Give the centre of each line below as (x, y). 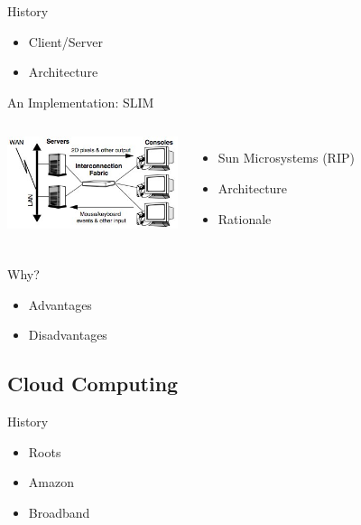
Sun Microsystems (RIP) (286, 158)
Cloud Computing (93, 384)
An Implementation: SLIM (81, 102)
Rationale (245, 218)
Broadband (59, 512)
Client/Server (65, 41)
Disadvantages (68, 335)
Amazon (51, 482)
